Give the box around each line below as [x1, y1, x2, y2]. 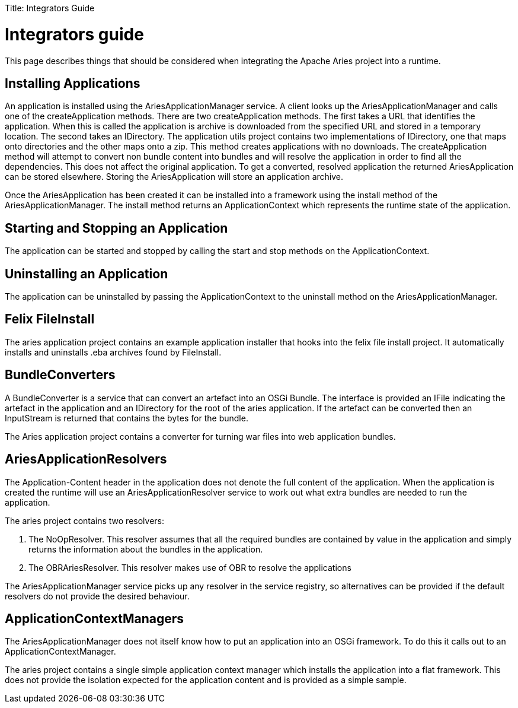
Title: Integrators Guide [5, 3, 95, 13]
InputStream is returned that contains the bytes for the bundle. [5, 412, 248, 423]
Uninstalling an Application [5, 266, 168, 281]
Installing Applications [5, 75, 140, 91]
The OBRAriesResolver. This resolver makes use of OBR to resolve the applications [28, 562, 351, 573]
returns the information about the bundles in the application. [28, 544, 263, 554]
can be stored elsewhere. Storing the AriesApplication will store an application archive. [5, 172, 343, 182]
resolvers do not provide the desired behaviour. [5, 590, 190, 601]
